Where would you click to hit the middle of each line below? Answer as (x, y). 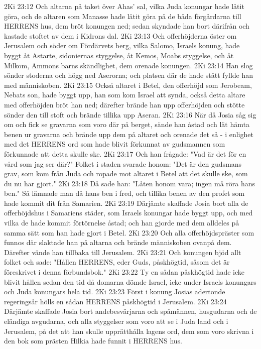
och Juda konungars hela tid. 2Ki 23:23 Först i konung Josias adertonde (115, 292)
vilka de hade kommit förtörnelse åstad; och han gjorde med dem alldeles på (122, 223)
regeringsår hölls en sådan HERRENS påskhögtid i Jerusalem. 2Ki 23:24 (115, 301)
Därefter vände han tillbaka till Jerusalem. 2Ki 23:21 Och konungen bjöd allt (123, 252)
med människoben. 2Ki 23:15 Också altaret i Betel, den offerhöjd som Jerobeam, (128, 85)
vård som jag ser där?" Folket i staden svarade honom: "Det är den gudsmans (123, 163)
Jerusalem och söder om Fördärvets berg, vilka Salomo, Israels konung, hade (122, 45)
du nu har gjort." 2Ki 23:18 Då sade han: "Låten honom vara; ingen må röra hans (130, 183)
